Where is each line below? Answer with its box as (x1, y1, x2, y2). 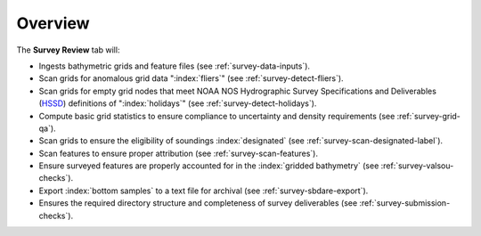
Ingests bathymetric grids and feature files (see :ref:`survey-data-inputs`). (38, 61, 311, 71)
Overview (16, 13, 90, 33)
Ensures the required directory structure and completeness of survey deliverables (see (38, 198, 358, 208)
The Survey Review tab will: (16, 45, 120, 55)
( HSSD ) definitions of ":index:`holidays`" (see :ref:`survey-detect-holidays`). (38, 98, 317, 109)
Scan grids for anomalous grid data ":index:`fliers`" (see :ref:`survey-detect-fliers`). (38, 73, 344, 84)
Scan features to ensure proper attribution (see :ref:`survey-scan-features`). (38, 148, 318, 159)
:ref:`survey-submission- (359, 198, 451, 208)
